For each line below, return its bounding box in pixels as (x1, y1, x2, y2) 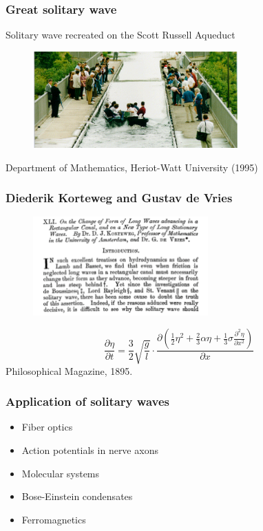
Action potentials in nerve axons (21, 443, 158, 457)
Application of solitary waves (6, 393, 169, 410)
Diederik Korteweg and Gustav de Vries (6, 189, 233, 206)
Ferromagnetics (21, 512, 86, 526)
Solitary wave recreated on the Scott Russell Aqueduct (6, 28, 235, 42)
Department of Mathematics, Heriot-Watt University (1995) (6, 160, 258, 174)
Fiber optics (21, 420, 73, 434)
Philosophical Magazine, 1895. (6, 363, 133, 378)
